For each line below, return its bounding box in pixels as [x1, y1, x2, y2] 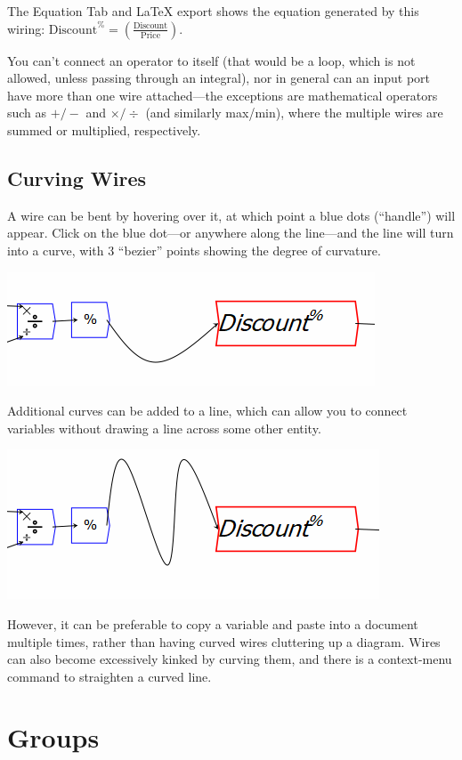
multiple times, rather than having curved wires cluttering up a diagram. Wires [7, 632, 441, 651]
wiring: [7, 19, 45, 37]
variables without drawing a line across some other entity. [7, 418, 321, 437]
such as [7, 103, 47, 122]
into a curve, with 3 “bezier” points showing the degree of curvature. [7, 240, 381, 259]
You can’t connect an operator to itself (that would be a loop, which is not [7, 51, 416, 69]
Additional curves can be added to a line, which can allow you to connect [7, 401, 408, 420]
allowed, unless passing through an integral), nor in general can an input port [7, 69, 431, 87]
